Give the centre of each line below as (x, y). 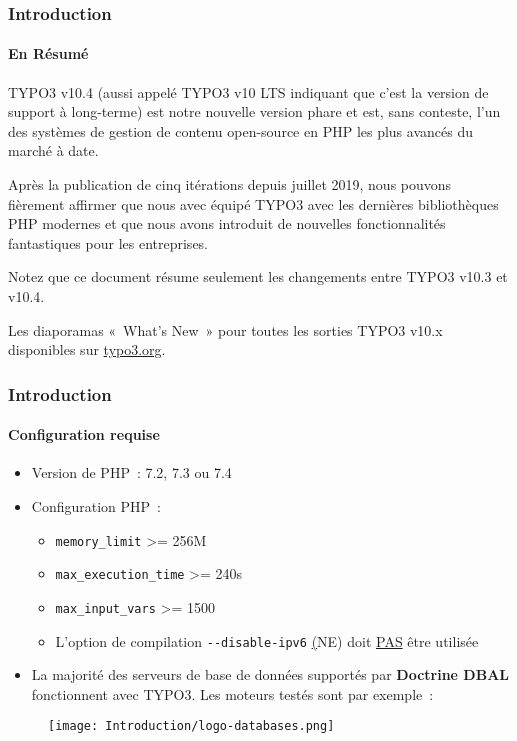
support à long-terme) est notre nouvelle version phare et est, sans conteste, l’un (254, 111)
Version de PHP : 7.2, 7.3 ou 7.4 (131, 472)
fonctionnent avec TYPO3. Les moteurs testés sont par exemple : (232, 693)
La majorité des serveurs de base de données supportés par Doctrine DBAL (270, 674)
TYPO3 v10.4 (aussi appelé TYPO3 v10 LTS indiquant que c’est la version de (248, 91)
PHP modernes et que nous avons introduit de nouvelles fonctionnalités (227, 223)
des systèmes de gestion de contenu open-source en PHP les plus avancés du (240, 130)
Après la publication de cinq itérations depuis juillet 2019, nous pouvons (230, 184)
